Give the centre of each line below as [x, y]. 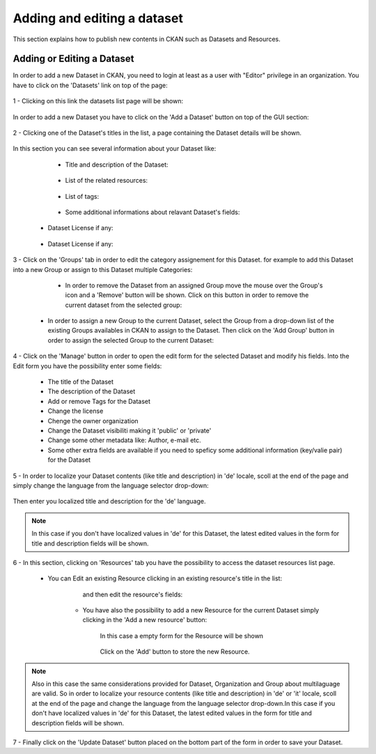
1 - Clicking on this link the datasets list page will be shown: [98, 101]
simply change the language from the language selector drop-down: [111, 485]
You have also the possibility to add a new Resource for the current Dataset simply [201, 610]
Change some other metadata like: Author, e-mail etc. [124, 440]
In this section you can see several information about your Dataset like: [115, 149]
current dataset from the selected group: [124, 305]
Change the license [76, 411]
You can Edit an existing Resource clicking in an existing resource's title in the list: [165, 578]
